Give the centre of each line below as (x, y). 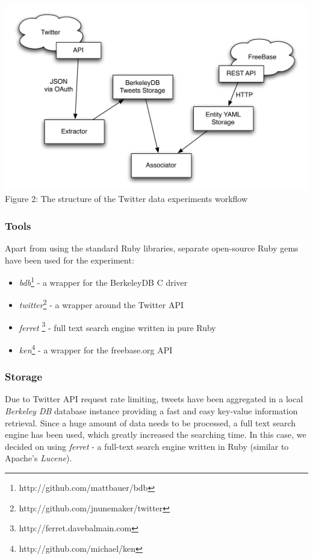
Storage (24, 377)
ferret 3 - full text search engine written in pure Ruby (117, 326)
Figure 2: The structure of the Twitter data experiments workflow (126, 199)
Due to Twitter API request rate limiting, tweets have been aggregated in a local (154, 399)
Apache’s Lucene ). (39, 458)
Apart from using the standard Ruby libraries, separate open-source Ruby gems (152, 248)
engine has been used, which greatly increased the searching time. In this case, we (156, 434)
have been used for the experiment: (70, 260)
